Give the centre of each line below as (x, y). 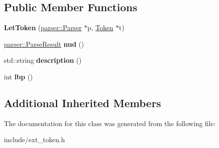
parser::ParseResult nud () (44, 44)
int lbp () (18, 76)
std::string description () (43, 60)
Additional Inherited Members (82, 102)
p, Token (100, 28)
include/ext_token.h (35, 139)
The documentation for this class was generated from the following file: (110, 123)
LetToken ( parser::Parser (43, 28)
